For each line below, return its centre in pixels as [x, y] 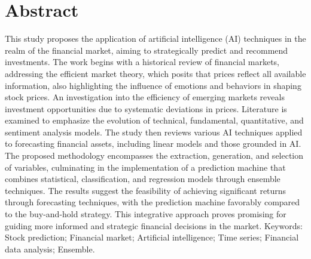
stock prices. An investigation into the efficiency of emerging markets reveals [145, 97]
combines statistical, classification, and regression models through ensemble [143, 179]
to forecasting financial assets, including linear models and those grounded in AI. [153, 144]
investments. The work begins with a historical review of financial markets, [142, 62]
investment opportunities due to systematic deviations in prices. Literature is [146, 108]
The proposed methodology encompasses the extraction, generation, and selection [154, 155]
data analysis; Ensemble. [50, 249]
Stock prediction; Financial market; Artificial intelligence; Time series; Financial [152, 237]
